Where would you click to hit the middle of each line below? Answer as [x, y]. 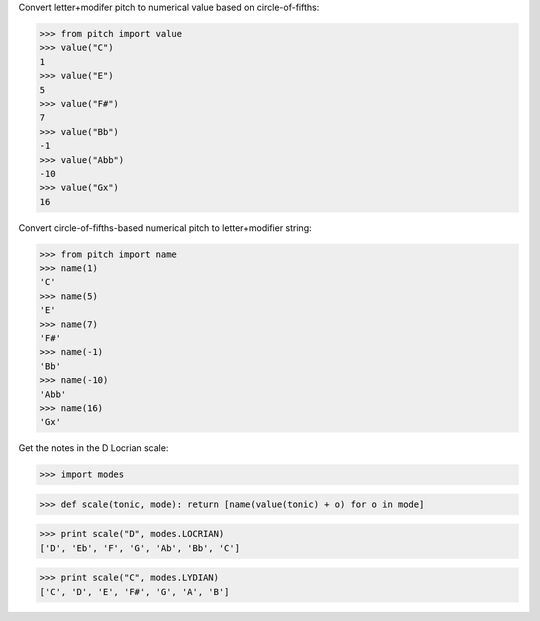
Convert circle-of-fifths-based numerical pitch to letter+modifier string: [165, 227]
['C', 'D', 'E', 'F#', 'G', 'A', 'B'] [134, 591]
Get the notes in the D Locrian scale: [93, 448]
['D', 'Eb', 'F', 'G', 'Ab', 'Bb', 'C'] [139, 548]
